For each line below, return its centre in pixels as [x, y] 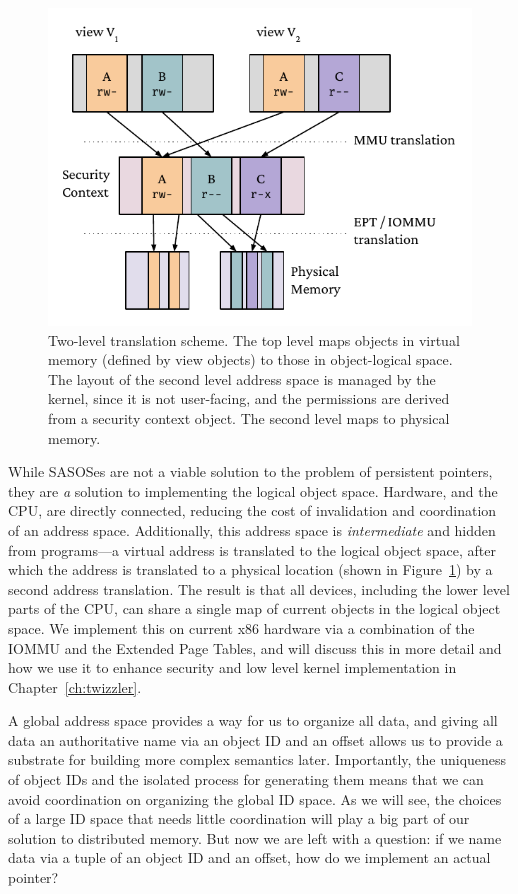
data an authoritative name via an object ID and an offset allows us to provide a [255, 739]
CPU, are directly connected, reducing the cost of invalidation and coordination [252, 510]
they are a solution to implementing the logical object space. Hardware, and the [253, 490]
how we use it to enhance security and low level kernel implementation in [232, 667]
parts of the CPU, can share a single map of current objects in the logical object [254, 608]
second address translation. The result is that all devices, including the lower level [259, 588]
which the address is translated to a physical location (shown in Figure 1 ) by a [250, 569]
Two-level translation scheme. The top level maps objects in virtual [254, 339]
